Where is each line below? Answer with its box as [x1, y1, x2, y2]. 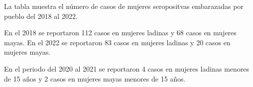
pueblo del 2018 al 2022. [4, 10, 78, 21]
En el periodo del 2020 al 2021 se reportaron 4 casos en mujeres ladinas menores [4, 63, 250, 74]
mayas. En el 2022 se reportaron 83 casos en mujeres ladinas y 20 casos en [4, 37, 231, 47]
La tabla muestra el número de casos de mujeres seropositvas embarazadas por [4, 1, 244, 11]
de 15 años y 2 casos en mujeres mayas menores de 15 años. [4, 73, 186, 84]
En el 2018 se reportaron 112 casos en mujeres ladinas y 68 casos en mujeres [4, 27, 237, 38]
